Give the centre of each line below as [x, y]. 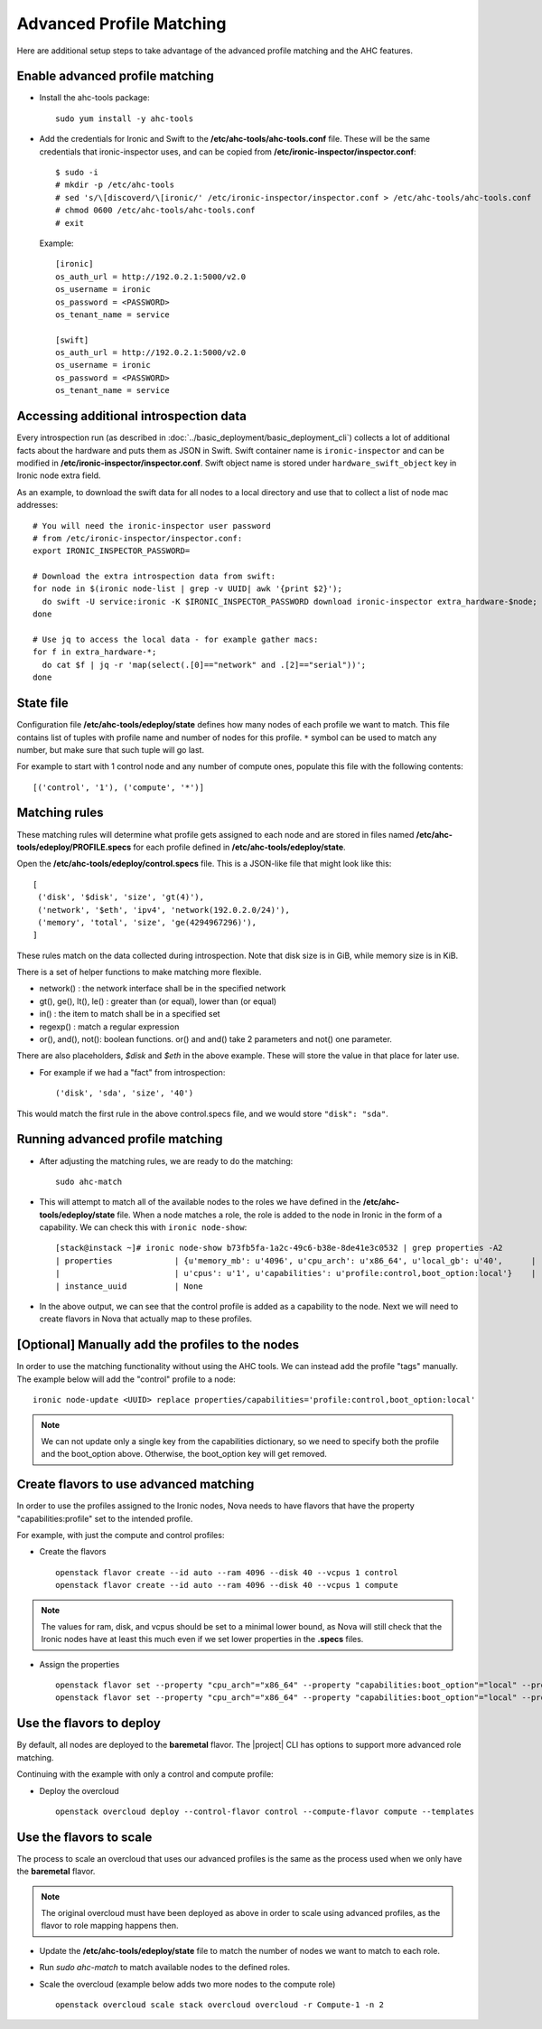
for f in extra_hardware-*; [95, 652]
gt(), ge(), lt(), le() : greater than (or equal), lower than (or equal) [158, 1001]
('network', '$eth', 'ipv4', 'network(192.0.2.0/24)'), [164, 910]
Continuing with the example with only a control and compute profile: [145, 1774]
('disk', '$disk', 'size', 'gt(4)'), [121, 897]
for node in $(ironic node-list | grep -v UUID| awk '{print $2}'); [187, 589]
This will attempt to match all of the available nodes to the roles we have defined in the [200, 1202]
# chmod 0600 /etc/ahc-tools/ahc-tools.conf [156, 211]
